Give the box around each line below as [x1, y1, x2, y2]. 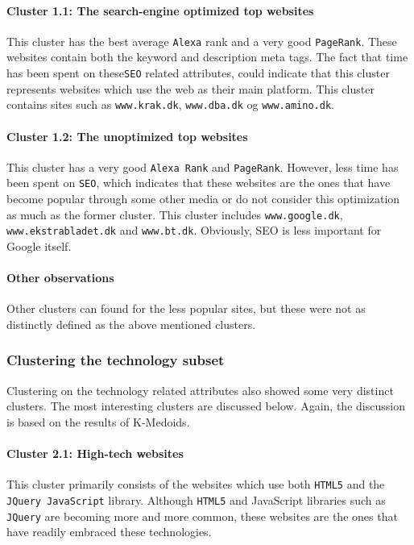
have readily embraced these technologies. [6, 523, 212, 540]
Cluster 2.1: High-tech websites [6, 445, 184, 462]
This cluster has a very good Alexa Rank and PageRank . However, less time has [6, 158, 399, 175]
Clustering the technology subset [6, 350, 225, 370]
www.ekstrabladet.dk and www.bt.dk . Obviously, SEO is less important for [6, 222, 382, 239]
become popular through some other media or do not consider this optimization [6, 190, 400, 207]
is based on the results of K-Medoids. [6, 413, 190, 430]
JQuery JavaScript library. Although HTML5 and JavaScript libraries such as [6, 492, 386, 508]
